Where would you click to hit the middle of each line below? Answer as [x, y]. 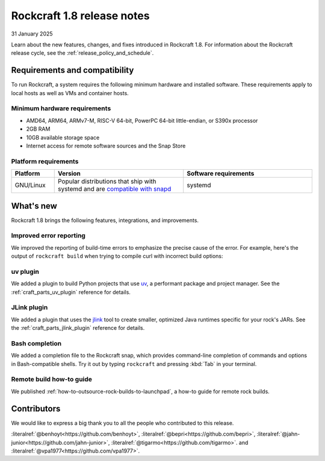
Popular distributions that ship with [107, 182]
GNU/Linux [30, 185]
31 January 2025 [32, 34]
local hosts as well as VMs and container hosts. [70, 93]
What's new [34, 206]
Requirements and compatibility [73, 70]
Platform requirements [45, 161]
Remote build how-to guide [52, 379]
